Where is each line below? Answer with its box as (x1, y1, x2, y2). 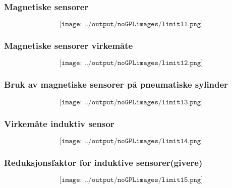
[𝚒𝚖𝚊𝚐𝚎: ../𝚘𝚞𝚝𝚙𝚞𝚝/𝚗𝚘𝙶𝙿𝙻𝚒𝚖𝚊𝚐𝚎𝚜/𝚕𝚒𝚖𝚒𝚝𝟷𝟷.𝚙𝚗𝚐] (59, 21, 203, 28)
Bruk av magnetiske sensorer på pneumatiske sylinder (4, 78, 228, 91)
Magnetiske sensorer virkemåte (4, 39, 133, 52)
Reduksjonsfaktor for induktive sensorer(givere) (4, 156, 203, 168)
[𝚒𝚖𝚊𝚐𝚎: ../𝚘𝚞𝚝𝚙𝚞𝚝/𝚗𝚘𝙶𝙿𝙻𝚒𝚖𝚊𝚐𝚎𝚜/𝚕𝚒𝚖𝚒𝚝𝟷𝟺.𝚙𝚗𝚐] (59, 137, 203, 145)
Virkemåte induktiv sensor (4, 117, 114, 130)
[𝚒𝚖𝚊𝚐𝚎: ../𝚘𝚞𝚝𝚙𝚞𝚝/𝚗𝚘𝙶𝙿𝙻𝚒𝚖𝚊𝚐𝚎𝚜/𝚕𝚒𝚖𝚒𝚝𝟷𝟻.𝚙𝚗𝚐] (59, 176, 203, 184)
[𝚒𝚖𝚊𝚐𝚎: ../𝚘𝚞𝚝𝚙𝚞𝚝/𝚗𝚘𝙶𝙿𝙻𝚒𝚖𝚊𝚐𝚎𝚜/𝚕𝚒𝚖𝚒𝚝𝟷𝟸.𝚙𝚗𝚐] (59, 59, 203, 67)
